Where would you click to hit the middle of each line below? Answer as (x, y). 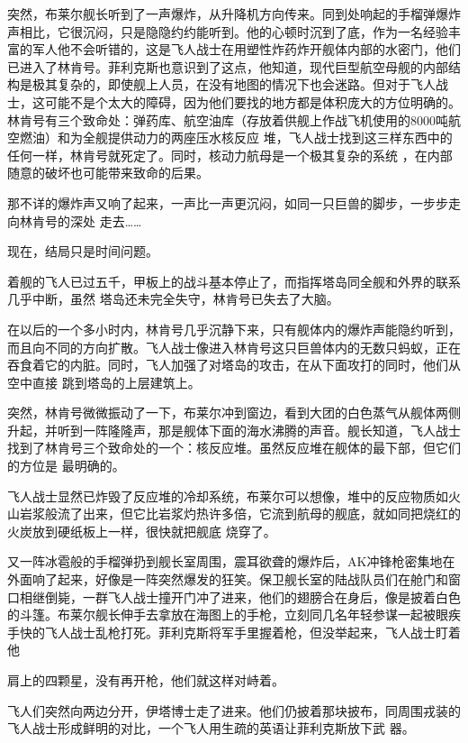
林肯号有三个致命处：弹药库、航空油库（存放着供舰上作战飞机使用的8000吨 (228, 119)
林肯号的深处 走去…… (81, 220)
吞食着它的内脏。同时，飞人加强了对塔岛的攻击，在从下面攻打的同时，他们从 (234, 365)
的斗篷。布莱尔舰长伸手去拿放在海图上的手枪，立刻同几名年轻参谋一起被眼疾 (234, 615)
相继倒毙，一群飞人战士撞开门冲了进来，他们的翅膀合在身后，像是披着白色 (240, 596)
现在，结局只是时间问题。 (83, 251)
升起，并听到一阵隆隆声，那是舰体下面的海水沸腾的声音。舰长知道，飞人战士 (234, 430)
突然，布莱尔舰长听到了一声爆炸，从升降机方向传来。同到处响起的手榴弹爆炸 (234, 14)
